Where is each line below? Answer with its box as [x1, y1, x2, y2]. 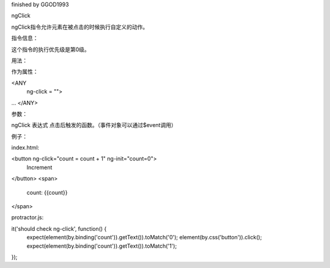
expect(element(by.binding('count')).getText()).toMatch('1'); [26, 242, 177, 250]
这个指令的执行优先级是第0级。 [11, 46, 90, 53]
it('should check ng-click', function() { [11, 225, 107, 232]
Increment [26, 164, 53, 171]
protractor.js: [11, 214, 44, 221]
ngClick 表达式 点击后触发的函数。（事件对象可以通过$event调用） [11, 121, 177, 129]
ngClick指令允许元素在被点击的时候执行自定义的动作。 [11, 23, 148, 31]
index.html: [11, 144, 40, 151]
